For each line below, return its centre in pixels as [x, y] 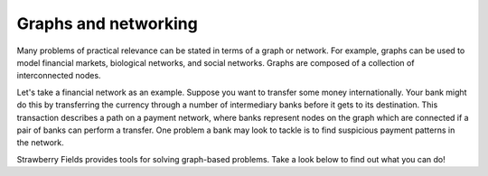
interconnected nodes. [59, 76]
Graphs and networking [107, 23]
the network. [40, 143]
